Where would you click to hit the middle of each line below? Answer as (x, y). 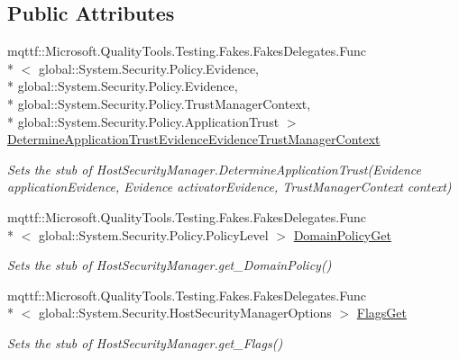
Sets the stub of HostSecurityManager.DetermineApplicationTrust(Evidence (215, 169)
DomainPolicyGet (342, 234)
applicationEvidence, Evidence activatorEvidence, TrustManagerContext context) (229, 187)
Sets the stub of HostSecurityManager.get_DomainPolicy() (170, 265)
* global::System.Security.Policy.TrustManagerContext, (159, 103)
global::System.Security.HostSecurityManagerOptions (185, 313)
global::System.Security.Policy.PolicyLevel (153, 234)
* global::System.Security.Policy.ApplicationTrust (143, 121)
